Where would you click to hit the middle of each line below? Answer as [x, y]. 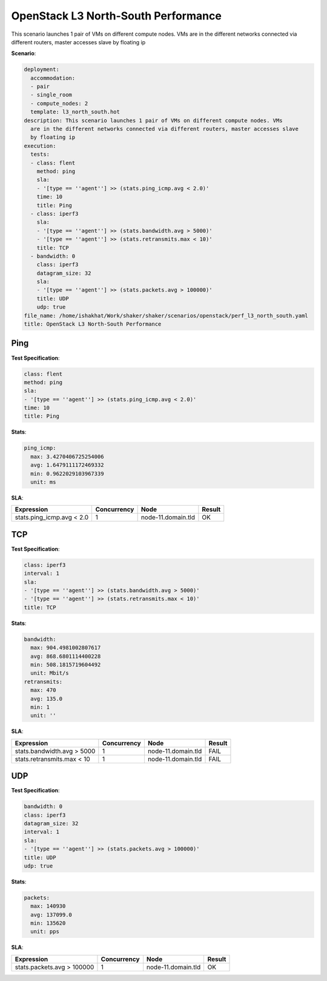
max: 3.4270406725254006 [67, 457]
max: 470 [43, 690]
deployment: [42, 69]
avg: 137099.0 [51, 915]
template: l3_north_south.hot [75, 112]
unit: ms [43, 482]
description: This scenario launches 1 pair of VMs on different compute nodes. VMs [153, 120]
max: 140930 [48, 906]
